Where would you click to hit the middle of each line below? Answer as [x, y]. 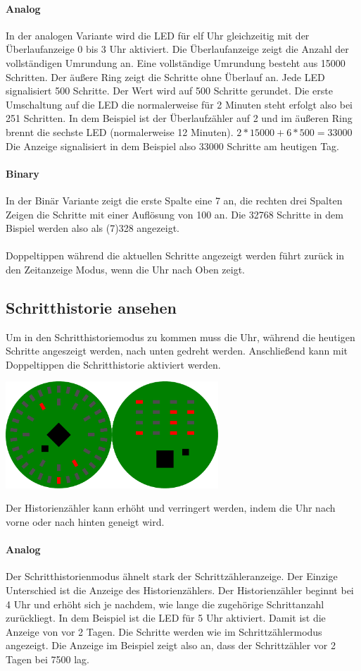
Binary [23, 173]
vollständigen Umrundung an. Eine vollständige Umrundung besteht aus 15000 [176, 62]
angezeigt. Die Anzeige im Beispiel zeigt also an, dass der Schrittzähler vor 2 [171, 645]
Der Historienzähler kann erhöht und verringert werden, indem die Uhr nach [171, 508]
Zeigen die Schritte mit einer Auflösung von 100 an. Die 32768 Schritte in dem [175, 214]
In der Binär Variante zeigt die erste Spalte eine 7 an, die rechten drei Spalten [174, 200]
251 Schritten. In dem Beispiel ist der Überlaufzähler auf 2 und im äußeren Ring [179, 118]
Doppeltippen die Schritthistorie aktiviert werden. [113, 364]
